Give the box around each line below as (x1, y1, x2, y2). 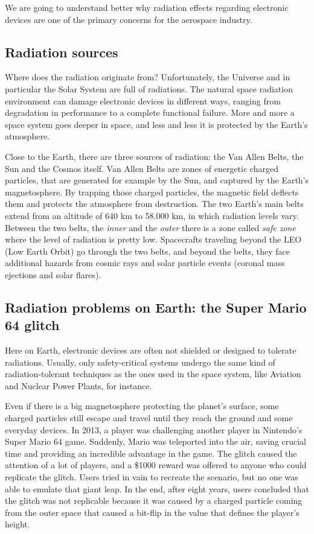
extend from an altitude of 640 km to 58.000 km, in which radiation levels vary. (5, 209, 299, 221)
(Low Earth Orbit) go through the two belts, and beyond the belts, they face (5, 244, 290, 257)
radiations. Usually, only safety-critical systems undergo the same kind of (5, 355, 275, 368)
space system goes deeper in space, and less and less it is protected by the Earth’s (5, 118, 308, 130)
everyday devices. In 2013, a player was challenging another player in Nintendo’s (5, 423, 303, 436)
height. (5, 518, 30, 530)
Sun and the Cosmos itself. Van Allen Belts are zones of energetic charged (5, 162, 278, 174)
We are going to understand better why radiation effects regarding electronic (5, 1, 289, 13)
